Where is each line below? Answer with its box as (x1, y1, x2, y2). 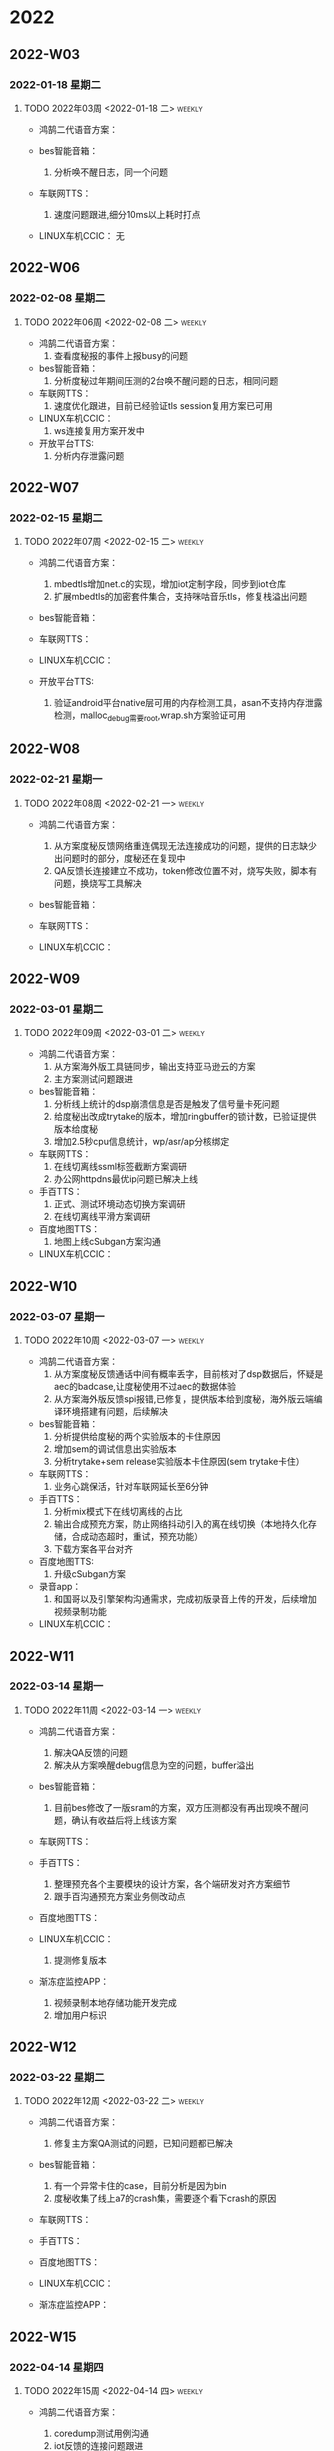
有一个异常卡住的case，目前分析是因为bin (53, 2180, 227, 2192)
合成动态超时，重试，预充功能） (71, 1531, 204, 1543)
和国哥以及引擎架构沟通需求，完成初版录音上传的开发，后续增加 (53, 1593, 317, 1605)
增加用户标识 (53, 2009, 107, 2021)
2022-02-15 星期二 (9, 511, 103, 525)
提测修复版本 (53, 1954, 107, 1966)
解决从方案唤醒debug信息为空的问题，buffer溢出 (53, 1759, 255, 1771)
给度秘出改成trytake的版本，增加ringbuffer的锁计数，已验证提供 (53, 1111, 317, 1123)
